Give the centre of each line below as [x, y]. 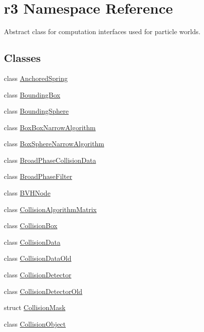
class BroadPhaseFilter [38, 176]
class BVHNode [27, 193]
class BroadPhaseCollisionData [50, 160]
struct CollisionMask [35, 307]
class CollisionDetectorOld [43, 291]
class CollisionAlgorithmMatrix [50, 209]
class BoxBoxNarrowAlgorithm [50, 127]
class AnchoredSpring [36, 78]
